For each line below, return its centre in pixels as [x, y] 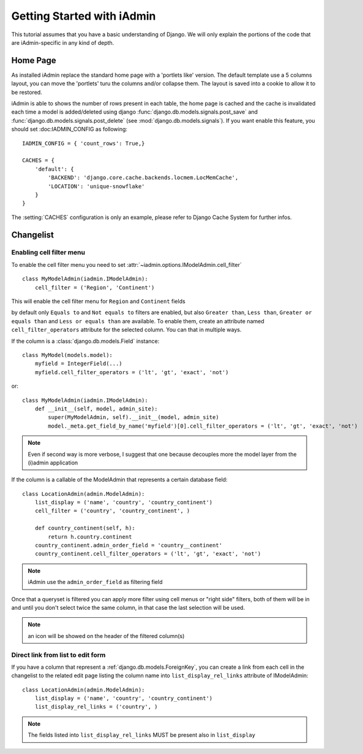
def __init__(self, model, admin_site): [96, 409]
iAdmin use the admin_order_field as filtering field [95, 582]
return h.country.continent [90, 537]
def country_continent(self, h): [85, 528]
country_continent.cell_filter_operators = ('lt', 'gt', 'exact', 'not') [148, 554]
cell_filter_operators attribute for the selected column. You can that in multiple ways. [126, 330]
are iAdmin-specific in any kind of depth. [63, 42]
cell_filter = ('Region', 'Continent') [95, 287]
